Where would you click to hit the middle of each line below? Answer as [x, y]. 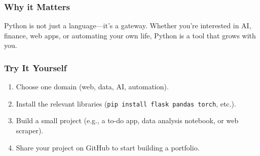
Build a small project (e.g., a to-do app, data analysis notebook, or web [127, 120]
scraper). [30, 131]
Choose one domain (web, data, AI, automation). [92, 87]
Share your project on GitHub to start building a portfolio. [108, 147]
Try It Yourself [35, 67]
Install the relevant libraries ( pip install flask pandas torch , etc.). [126, 103]
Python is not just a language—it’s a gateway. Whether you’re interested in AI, [128, 25]
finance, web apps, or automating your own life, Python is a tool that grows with [130, 35]
